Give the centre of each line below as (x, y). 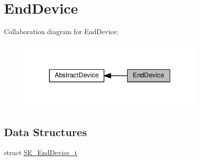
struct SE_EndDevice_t (41, 152)
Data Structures (45, 132)
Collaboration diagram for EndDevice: (61, 31)
